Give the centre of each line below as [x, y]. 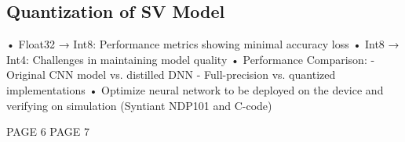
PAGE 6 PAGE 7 [48, 131]
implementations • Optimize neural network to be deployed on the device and [195, 89]
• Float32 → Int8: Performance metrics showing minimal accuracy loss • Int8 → [203, 44]
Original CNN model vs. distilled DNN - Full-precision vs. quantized [171, 75]
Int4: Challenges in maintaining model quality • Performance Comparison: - [191, 59]
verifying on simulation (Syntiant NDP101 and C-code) [139, 105]
